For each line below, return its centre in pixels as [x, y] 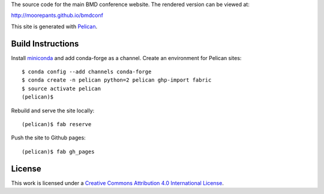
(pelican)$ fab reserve [57, 124]
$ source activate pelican [61, 88]
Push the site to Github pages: [49, 138]
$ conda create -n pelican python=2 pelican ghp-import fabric [117, 80]
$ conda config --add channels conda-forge [87, 72]
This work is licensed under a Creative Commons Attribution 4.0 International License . [118, 183]
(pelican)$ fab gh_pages [58, 151]
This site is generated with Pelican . [54, 26]
